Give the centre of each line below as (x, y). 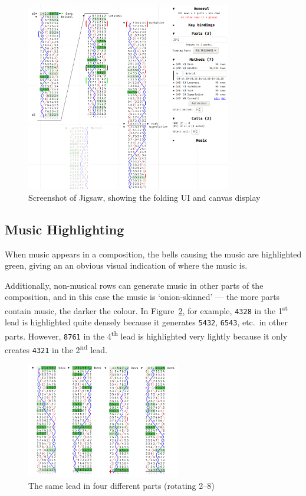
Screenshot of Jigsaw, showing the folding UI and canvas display (144, 197)
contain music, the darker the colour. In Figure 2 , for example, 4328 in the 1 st (147, 309)
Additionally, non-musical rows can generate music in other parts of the (134, 285)
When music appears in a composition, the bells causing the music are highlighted (153, 254)
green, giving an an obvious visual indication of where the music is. (126, 265)
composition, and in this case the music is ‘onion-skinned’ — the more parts (142, 297)
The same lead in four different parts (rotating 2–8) (121, 485)
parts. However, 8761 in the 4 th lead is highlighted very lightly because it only (146, 335)
